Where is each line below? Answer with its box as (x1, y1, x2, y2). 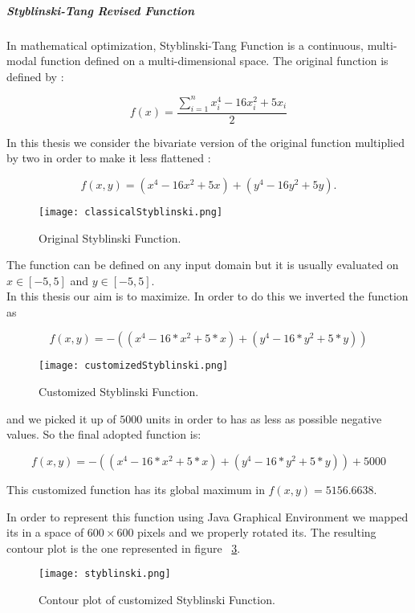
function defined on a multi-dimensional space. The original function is (40, 52, 389, 69)
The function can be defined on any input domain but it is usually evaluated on (6, 256, 399, 273)
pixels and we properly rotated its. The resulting (137, 524, 376, 541)
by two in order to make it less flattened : (6, 149, 211, 166)
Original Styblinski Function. (39, 229, 181, 246)
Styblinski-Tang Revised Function (6, 2, 195, 18)
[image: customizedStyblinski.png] (39, 360, 229, 372)
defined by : (6, 67, 64, 84)
